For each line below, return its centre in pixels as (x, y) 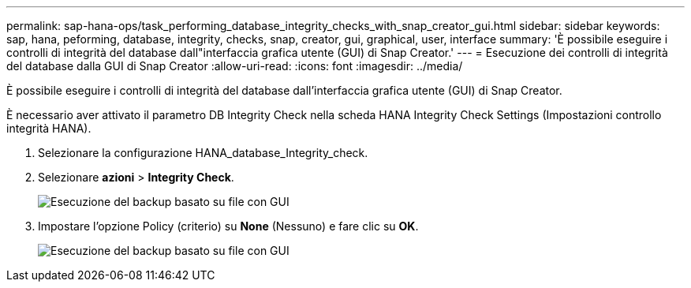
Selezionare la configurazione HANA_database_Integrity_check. (203, 153)
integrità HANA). (49, 128)
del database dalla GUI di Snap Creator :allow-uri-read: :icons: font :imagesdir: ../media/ (235, 66)
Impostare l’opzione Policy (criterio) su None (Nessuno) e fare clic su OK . (228, 226)
